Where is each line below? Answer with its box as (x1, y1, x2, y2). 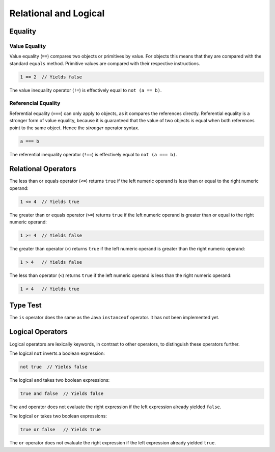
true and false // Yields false (20, 390, 104, 397)
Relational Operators (9, 164, 76, 173)
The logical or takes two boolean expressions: (9, 413, 107, 419)
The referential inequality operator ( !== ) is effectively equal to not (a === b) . (9, 151, 177, 157)
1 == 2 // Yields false (20, 74, 82, 80)
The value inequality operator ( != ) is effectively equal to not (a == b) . (9, 87, 162, 93)
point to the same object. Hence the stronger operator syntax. (9, 125, 140, 131)
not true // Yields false (20, 364, 88, 370)
